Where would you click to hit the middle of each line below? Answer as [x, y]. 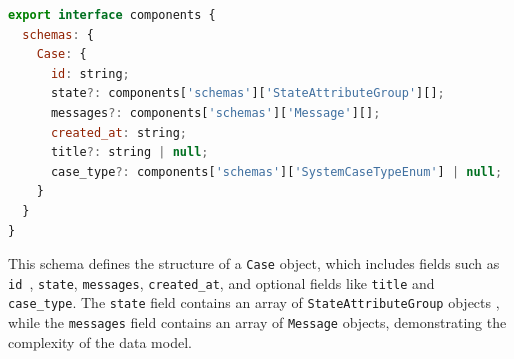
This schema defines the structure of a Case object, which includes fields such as [254, 263]
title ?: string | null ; [129, 152]
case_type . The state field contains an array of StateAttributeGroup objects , [254, 302]
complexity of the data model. [100, 341]
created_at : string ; [119, 132]
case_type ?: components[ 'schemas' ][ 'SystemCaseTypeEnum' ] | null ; [276, 171]
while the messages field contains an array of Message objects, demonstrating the [257, 322]
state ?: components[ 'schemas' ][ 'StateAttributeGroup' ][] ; [247, 93]
